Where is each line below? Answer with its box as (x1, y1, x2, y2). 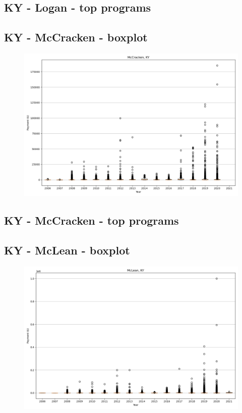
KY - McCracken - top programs (4, 213, 179, 228)
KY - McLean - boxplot (4, 242, 130, 258)
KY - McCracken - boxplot (4, 29, 148, 45)
